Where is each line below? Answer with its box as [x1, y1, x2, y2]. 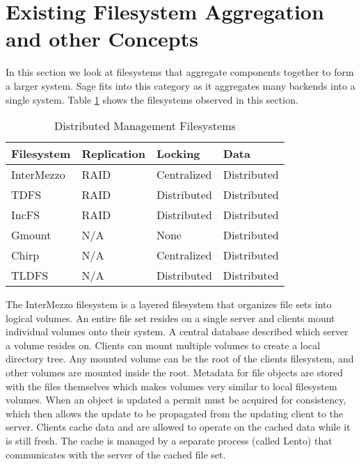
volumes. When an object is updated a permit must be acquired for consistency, [6, 392, 346, 407]
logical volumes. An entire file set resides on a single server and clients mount [6, 310, 335, 325]
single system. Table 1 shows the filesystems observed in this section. [6, 92, 298, 106]
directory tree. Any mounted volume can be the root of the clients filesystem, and [6, 351, 354, 366]
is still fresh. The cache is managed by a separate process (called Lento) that [6, 433, 332, 448]
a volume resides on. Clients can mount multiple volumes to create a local [6, 337, 321, 352]
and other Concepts [6, 24, 198, 53]
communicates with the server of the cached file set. [6, 447, 226, 461]
